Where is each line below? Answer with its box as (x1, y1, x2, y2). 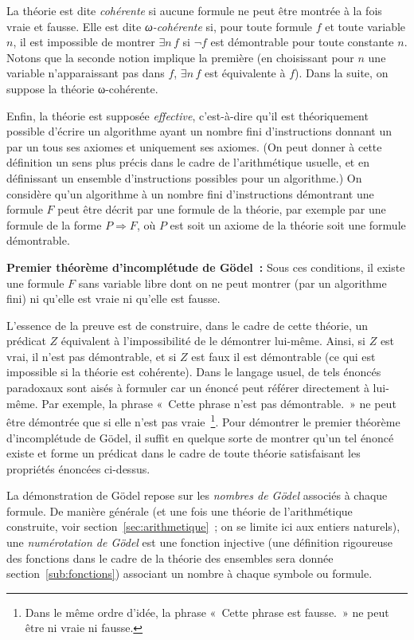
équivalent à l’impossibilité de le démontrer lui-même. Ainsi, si (61, 332, 365, 349)
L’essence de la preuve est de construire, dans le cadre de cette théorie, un (6, 316, 369, 333)
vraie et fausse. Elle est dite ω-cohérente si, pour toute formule (6, 18, 313, 34)
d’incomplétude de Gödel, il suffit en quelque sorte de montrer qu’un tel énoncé (6, 429, 394, 446)
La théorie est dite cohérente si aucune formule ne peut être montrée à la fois (6, 2, 382, 18)
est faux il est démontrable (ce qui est (191, 347, 376, 364)
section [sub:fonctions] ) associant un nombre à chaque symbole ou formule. (6, 565, 373, 582)
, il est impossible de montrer (13, 33, 155, 50)
